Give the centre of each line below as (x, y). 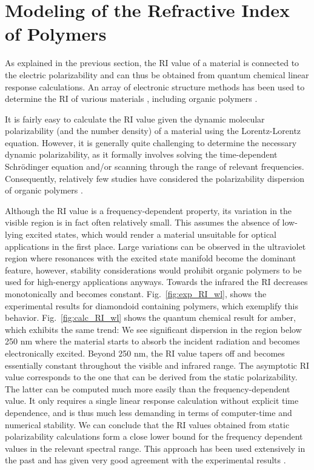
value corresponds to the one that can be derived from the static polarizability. (151, 377)
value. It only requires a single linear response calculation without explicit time (152, 401)
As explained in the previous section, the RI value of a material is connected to (152, 63)
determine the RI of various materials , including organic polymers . (131, 99)
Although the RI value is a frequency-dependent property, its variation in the (149, 210)
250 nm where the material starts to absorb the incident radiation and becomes (152, 341)
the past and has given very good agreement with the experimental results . (145, 460)
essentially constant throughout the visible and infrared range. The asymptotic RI (157, 365)
